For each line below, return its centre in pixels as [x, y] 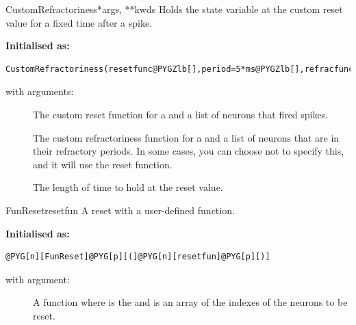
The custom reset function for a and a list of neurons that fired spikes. [181, 114]
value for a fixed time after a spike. [79, 22]
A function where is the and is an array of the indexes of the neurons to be [190, 302]
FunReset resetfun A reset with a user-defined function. [120, 210]
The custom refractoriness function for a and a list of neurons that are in [186, 137]
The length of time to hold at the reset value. [128, 187]
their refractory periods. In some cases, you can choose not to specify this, [189, 151]
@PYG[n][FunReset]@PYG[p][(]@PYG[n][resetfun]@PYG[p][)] [138, 257]
